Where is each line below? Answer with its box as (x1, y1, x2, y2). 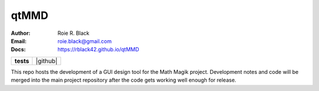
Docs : (11, 46, 26, 53)
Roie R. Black (57, 30, 90, 37)
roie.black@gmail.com (57, 37, 112, 44)
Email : (11, 37, 27, 44)
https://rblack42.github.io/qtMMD (57, 46, 139, 53)
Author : (11, 30, 31, 37)
